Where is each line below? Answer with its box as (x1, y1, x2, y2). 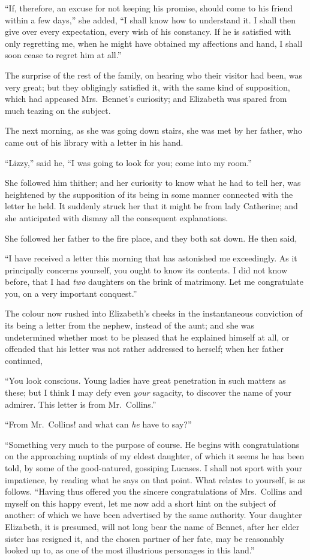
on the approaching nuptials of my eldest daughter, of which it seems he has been (5, 450, 305, 462)
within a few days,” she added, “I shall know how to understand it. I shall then (5, 13, 296, 26)
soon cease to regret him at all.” (5, 49, 122, 61)
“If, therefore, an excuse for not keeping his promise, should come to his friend (5, 2, 293, 14)
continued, (5, 354, 43, 366)
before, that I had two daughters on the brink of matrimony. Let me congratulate (5, 275, 303, 288)
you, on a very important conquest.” (5, 287, 137, 299)
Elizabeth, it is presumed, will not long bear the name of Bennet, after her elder (5, 520, 300, 532)
